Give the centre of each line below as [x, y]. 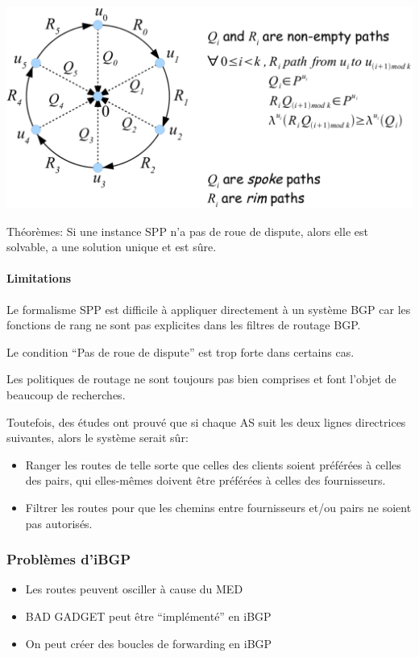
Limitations [39, 278]
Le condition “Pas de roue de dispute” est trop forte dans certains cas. [180, 351]
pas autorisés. [59, 523]
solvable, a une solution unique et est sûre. [112, 247]
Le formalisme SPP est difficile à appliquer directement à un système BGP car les [209, 309]
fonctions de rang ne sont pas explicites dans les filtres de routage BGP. [184, 325]
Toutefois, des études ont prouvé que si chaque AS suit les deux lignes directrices [206, 421]
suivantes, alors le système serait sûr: [97, 438]
